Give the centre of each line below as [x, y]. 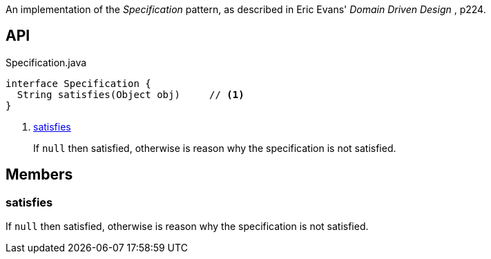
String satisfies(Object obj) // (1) [131, 94]
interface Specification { [78, 83]
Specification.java [46, 62]
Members [39, 175]
